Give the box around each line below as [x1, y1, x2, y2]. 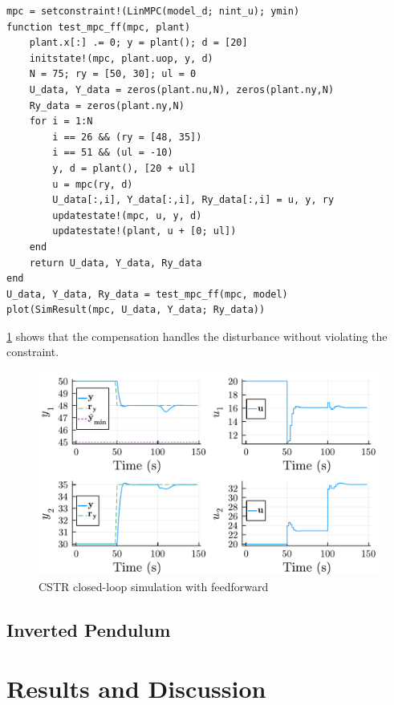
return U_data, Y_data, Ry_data [29, 257, 202, 269]
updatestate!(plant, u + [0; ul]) [52, 225, 237, 237]
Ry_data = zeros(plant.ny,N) [29, 99, 185, 111]
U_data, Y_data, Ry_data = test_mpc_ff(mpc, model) [6, 288, 288, 300]
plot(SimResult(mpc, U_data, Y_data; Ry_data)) [6, 304, 266, 316]
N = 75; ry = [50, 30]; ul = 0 [29, 68, 197, 80]
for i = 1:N [29, 115, 93, 128]
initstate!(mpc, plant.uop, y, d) [29, 52, 213, 64]
